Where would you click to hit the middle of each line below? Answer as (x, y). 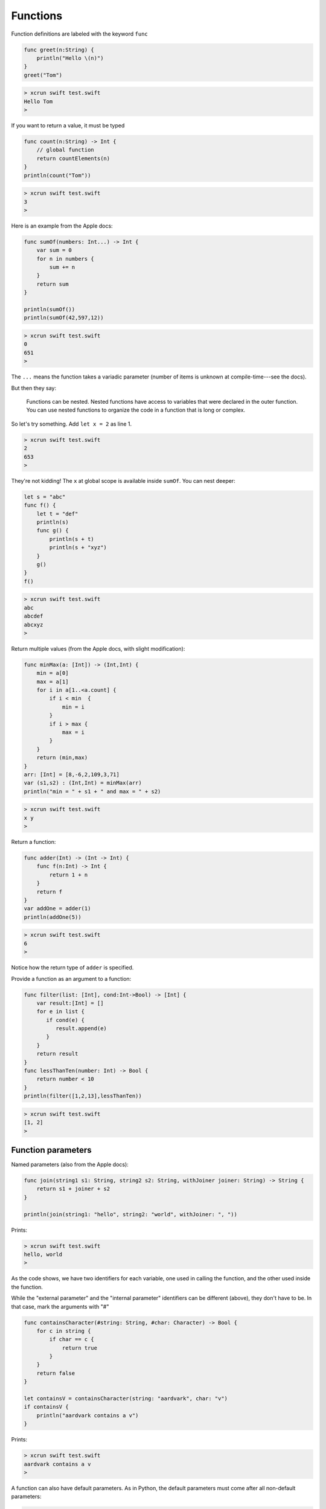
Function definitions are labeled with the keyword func (79, 34)
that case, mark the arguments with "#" (60, 1306)
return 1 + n (69, 875)
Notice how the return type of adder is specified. (72, 968)
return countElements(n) (73, 158)
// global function (66, 150)
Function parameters (51, 1150)
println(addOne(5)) (53, 917)
